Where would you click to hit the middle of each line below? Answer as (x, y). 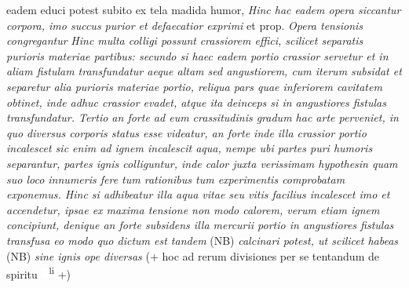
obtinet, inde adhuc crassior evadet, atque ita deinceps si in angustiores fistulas (196, 102)
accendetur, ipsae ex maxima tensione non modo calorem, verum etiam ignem (193, 209)
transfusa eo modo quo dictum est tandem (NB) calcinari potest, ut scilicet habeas (203, 240)
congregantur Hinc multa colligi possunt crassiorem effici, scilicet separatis (185, 40)
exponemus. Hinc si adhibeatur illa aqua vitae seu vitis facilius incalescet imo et (198, 194)
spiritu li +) (39, 273)
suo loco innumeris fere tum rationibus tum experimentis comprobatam (176, 179)
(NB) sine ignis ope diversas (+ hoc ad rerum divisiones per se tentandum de (193, 255)
